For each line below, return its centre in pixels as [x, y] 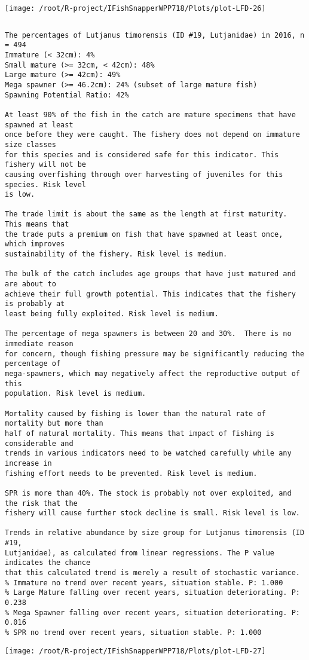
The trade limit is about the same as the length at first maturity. [146, 214]
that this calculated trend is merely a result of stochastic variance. [152, 573]
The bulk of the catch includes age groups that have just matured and [150, 274]
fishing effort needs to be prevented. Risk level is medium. [131, 473]
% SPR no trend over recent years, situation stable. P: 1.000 [133, 633]
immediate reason [39, 344]
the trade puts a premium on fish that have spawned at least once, [144, 234]
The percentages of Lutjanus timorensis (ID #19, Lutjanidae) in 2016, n [155, 35]
